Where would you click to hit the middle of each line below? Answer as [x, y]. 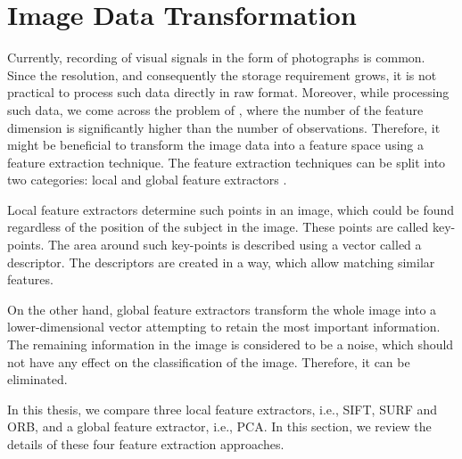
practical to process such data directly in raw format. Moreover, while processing [228, 92]
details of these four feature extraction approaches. [146, 444]
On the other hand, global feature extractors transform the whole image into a [222, 309]
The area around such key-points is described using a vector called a [235, 245]
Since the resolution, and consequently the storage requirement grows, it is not [222, 74]
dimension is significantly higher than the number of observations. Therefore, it [224, 127]
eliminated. [37, 379]
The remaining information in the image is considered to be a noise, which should [231, 344]
